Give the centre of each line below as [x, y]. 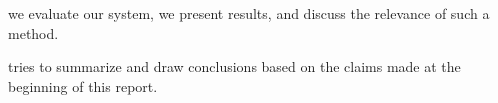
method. [33, 32]
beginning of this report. [83, 85]
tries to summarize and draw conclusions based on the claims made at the [234, 66]
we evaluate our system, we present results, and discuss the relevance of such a [249, 13]
